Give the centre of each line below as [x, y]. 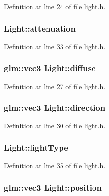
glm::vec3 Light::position [53, 187]
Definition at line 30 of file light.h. [55, 126]
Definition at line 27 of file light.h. [55, 86]
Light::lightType [36, 147]
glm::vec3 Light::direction [55, 108]
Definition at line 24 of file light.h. [55, 6]
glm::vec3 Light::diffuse [50, 68]
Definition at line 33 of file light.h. [55, 46]
